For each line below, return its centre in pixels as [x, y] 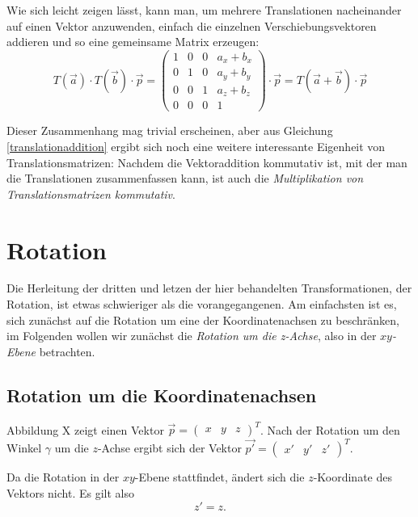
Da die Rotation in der [63, 477]
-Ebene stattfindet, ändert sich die [220, 477]
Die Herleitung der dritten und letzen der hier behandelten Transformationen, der [209, 288]
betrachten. [67, 351]
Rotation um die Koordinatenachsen [162, 395]
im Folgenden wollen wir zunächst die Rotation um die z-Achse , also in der [192, 336]
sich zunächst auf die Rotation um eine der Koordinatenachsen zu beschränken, [203, 319]
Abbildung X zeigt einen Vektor [85, 429]
